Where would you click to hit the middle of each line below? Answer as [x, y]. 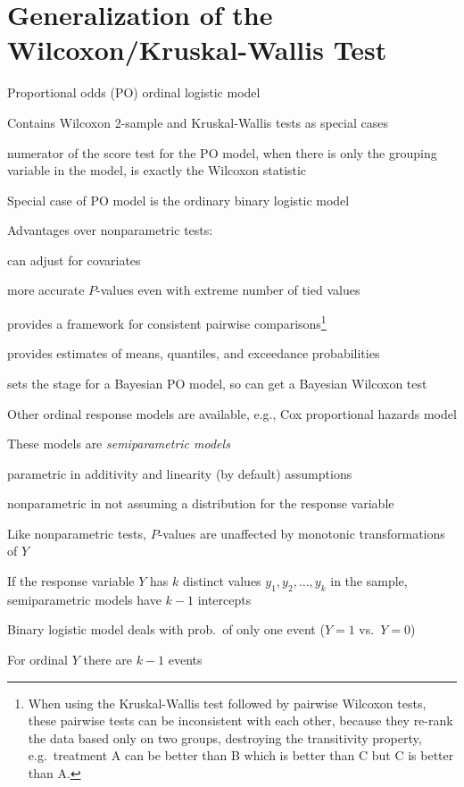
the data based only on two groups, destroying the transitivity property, [225, 737]
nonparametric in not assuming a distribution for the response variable [201, 503]
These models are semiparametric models [119, 444]
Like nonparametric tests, [77, 533]
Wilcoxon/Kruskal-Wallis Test [197, 50]
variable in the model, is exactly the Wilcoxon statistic [157, 170]
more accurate [46, 290]
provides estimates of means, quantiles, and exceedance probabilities [194, 353]
